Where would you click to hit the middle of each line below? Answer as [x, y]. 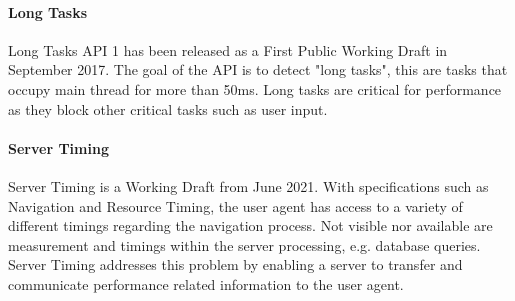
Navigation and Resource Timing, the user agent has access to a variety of [235, 205]
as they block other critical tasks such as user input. [168, 108]
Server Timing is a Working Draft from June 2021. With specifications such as [248, 185]
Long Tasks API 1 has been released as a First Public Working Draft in [228, 49]
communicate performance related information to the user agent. [206, 283]
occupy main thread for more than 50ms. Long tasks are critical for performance [255, 88]
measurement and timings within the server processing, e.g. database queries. [244, 244]
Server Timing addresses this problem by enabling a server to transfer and [235, 264]
